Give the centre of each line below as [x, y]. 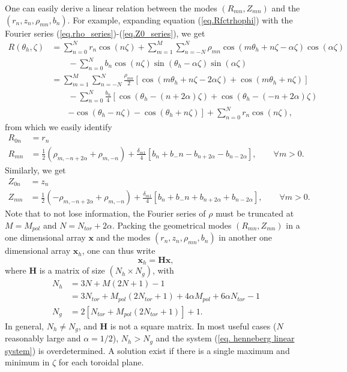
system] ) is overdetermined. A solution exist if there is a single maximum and [147, 350]
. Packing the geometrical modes [172, 225]
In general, [24, 325]
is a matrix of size [72, 270]
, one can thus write [119, 250]
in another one [246, 237]
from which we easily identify [59, 126]
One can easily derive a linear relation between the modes [111, 8]
